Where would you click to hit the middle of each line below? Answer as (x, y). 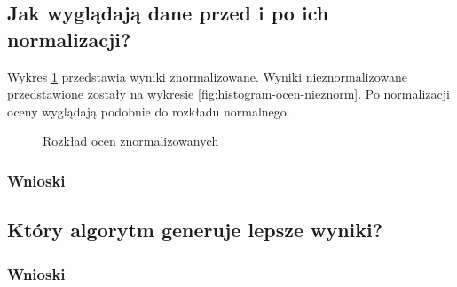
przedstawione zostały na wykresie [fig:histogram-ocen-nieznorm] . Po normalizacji (228, 94)
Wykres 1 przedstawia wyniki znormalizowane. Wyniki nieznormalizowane (208, 76)
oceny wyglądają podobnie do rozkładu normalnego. (149, 111)
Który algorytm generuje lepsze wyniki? (195, 230)
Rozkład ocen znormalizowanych (131, 141)
